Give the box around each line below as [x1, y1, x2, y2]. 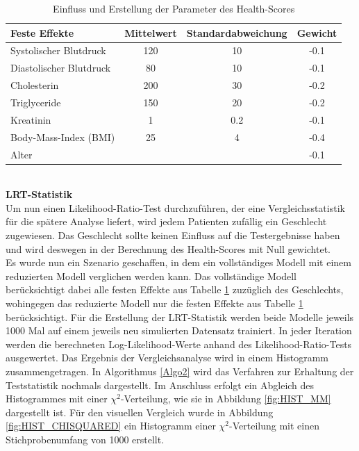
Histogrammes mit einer [6, 391, 108, 406]
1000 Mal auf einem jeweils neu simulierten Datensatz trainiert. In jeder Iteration [6, 323, 352, 338]
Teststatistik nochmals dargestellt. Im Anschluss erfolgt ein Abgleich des [6, 377, 315, 392]
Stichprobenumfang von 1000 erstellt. [6, 432, 165, 446]
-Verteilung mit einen [229, 418, 319, 433]
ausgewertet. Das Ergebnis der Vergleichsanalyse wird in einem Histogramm [6, 350, 328, 365]
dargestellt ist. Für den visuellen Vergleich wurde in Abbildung [6, 404, 274, 419]
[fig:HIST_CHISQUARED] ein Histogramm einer [6, 418, 216, 433]
